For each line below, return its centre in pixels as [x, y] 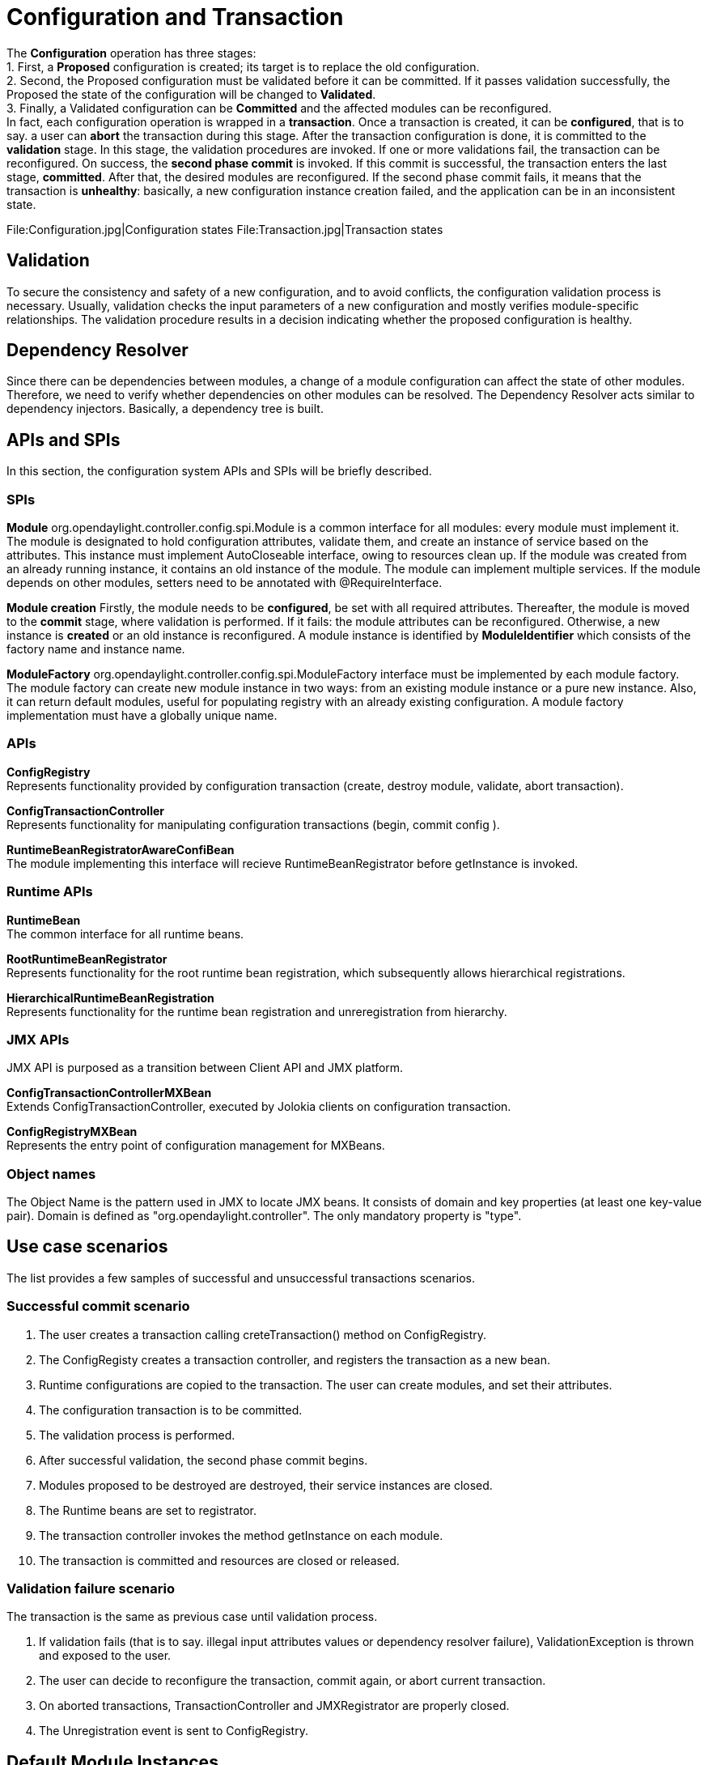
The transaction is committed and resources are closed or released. [219, 1560]
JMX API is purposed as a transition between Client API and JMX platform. [205, 1068]
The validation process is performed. [137, 1435]
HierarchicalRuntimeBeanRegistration [110, 997]
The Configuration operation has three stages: [131, 53]
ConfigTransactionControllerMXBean [109, 1093]
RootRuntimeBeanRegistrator [87, 959]
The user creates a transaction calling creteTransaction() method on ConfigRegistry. [263, 1334]
